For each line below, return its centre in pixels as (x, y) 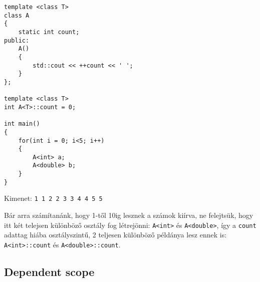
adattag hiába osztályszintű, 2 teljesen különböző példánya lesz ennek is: (115, 235)
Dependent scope (49, 271)
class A (17, 15)
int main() (22, 124)
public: (17, 40)
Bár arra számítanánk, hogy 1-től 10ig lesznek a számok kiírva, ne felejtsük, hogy (129, 215)
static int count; (49, 32)
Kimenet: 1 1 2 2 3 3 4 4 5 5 (53, 198)
